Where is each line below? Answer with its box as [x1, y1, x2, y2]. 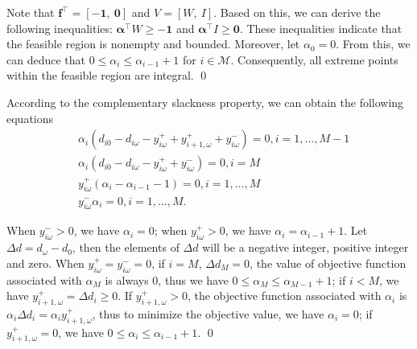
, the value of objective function [250, 254, 407, 271]
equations [6, 109, 54, 126]
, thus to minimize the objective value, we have [92, 305, 324, 322]
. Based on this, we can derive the [213, 4, 381, 20]
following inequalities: [6, 19, 113, 36]
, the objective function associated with [187, 287, 382, 304]
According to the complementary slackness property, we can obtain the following [6, 93, 404, 110]
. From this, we [336, 35, 411, 52]
